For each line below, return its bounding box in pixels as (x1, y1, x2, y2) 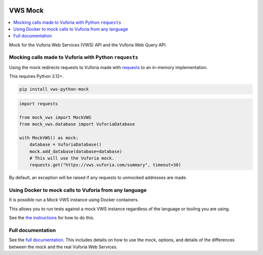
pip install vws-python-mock (19, 87, 89, 92)
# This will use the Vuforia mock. (29, 155, 114, 161)
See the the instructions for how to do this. (9, 215, 94, 221)
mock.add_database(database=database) (29, 148, 122, 154)
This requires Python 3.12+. (9, 73, 64, 79)
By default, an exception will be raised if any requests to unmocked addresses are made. (9, 175, 188, 181)
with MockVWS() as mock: (19, 135, 79, 141)
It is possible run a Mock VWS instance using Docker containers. (9, 197, 139, 203)
